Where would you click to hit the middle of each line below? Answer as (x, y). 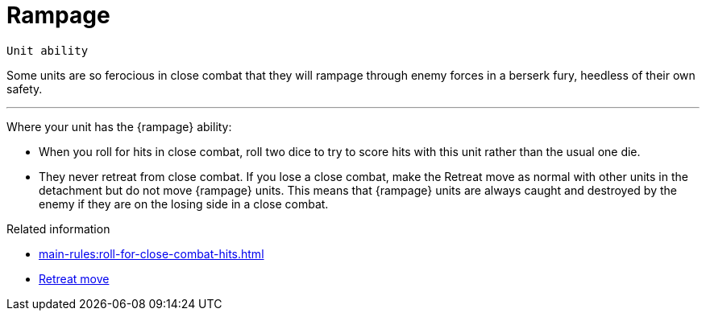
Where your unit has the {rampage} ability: (119, 126)
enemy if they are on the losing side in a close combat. (184, 204)
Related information (58, 228)
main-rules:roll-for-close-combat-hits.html (152, 253)
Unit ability (48, 50)
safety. (25, 89)
